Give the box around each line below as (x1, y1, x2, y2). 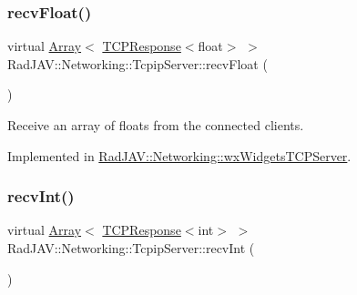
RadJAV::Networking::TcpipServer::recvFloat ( (7, 54, 268, 73)
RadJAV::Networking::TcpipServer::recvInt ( (7, 239, 255, 257)
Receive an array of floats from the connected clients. (7, 116, 304, 134)
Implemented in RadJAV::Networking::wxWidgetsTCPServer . (7, 146, 352, 165)
